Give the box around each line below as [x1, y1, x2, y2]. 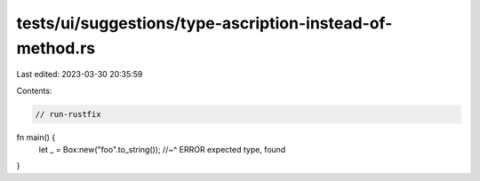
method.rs [16, 38, 96, 58]
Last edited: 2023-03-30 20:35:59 [16, 69, 143, 80]
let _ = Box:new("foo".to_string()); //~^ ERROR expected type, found [38, 145, 286, 155]
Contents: [16, 85, 52, 96]
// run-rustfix [35, 109, 101, 119]
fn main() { [16, 131, 56, 142]
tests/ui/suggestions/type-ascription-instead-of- [16, 13, 393, 33]
